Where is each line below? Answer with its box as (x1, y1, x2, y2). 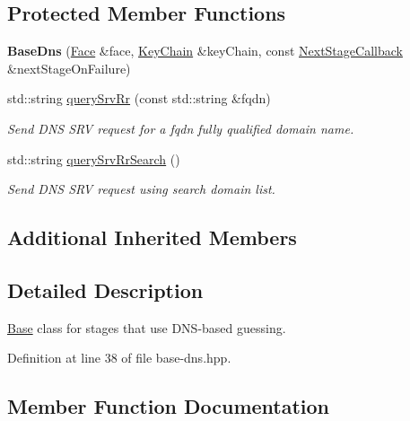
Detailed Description (7, 276, 204, 303)
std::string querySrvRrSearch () (7, 149, 180, 168)
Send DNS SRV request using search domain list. (7, 180, 275, 198)
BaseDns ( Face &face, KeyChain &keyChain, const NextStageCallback (7, 41, 403, 60)
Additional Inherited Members (7, 224, 297, 251)
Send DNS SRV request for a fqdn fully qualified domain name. (7, 118, 354, 137)
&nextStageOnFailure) (7, 58, 131, 77)
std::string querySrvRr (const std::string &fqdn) (7, 89, 271, 108)
